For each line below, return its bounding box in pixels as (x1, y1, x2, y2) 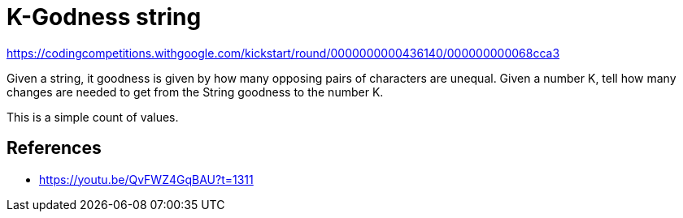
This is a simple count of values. (7, 109, 179, 124)
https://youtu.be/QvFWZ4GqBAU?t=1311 (39, 172, 254, 186)
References (7, 138, 102, 159)
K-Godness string (7, 3, 202, 31)
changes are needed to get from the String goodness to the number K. (7, 84, 384, 99)
